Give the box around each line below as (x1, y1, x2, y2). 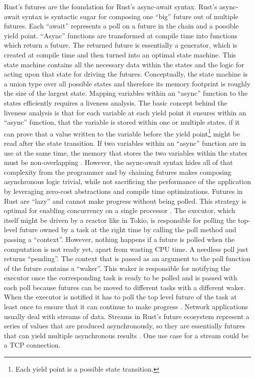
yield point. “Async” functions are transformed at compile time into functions (4, 30, 238, 40)
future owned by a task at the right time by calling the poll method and (19, 224, 236, 235)
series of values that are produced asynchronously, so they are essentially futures (4, 321, 246, 331)
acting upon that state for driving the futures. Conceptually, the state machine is (4, 69, 248, 79)
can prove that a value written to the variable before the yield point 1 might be (4, 127, 240, 138)
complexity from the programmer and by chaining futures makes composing (4, 166, 231, 177)
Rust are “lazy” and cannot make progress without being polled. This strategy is (4, 195, 247, 206)
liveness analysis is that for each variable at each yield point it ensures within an (4, 107, 246, 117)
